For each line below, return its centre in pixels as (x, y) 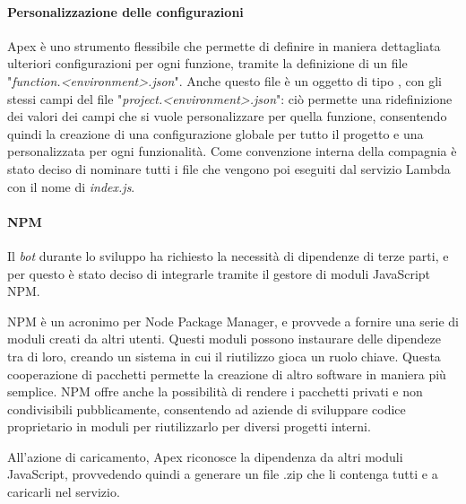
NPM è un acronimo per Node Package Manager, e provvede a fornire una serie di (233, 321)
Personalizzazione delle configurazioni (125, 11)
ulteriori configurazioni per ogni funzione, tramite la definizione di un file (207, 63)
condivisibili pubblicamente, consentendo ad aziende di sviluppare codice (207, 408)
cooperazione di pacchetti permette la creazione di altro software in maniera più (227, 374)
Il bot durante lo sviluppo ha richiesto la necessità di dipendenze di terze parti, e (228, 255)
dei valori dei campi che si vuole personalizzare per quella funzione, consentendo (227, 116)
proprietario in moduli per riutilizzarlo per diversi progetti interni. (189, 426)
